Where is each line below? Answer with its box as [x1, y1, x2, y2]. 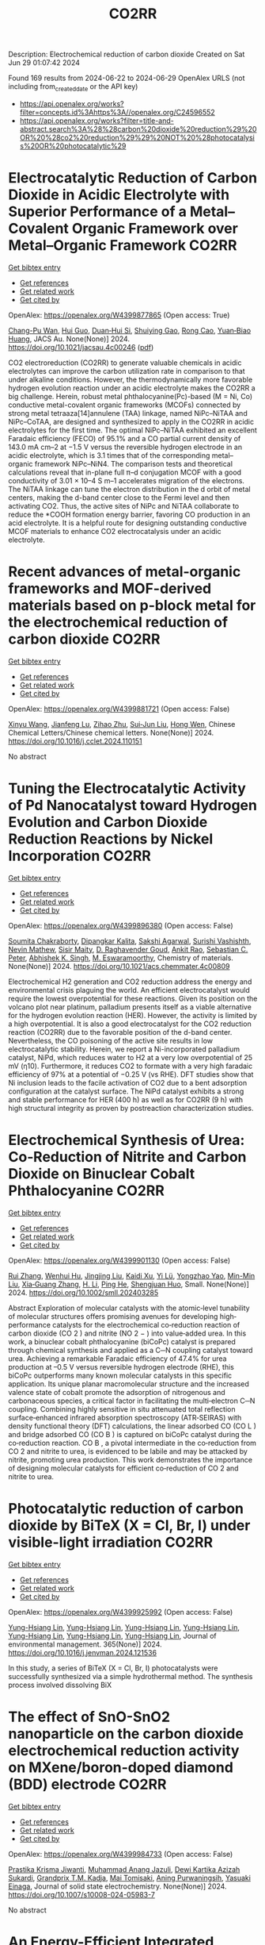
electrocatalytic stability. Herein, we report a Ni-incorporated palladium [8, 1044, 240, 1054]
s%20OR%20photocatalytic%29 [19, 140, 127, 151]
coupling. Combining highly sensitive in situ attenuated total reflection [8, 1404, 236, 1413]
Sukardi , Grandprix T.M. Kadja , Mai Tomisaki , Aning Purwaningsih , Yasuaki [8, 1873, 252, 1882]
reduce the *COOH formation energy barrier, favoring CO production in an [8, 509, 251, 519]
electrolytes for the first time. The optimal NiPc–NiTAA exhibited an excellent [8, 425, 257, 435]
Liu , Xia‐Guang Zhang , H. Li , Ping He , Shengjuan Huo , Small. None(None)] [8, 1279, 249, 1289]
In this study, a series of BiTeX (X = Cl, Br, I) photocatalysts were [8, 1663, 218, 1673]
